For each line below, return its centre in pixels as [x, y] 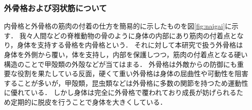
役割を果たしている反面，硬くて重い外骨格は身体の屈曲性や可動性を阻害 [133, 73]
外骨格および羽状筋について [56, 8]
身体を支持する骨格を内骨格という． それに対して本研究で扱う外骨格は [130, 45]
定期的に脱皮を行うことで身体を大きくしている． [89, 102]
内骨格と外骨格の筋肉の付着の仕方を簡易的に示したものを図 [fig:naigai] [115, 26]
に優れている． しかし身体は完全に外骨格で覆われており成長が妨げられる [120, 92]
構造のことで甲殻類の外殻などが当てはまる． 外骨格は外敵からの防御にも [120, 64]
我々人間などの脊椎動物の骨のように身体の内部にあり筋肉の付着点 [125, 35]
